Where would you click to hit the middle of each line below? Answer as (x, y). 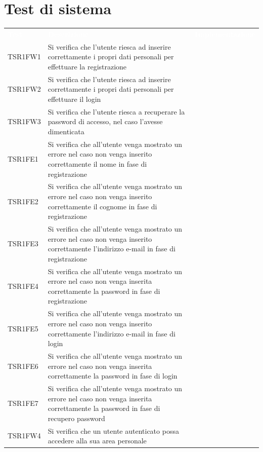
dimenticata (66, 131)
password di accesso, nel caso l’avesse (105, 121)
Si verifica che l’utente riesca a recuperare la (116, 111)
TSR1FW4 (24, 436)
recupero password (76, 418)
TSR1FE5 (23, 328)
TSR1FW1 (24, 56)
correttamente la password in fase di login (113, 376)
